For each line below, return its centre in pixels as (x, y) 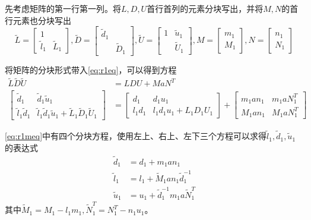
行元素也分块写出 (38, 20)
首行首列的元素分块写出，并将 (205, 8)
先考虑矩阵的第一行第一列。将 (63, 8)
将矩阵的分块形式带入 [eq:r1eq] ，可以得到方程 (91, 69)
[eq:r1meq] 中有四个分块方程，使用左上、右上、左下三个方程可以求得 (136, 136)
